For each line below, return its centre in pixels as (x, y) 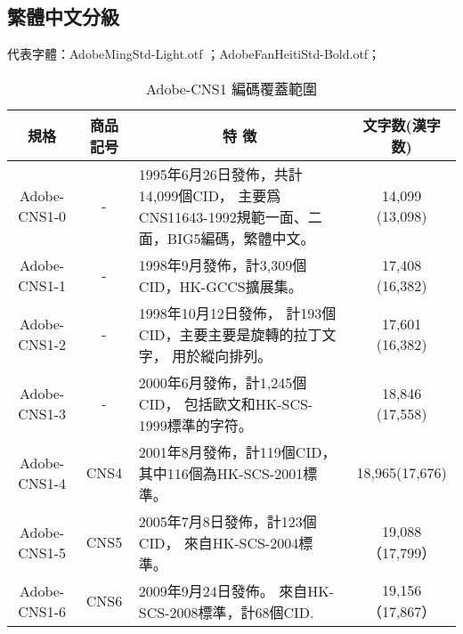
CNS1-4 (42, 483)
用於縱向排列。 (222, 355)
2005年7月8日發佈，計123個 (227, 521)
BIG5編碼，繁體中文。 (241, 238)
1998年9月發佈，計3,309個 (223, 264)
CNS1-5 (42, 552)
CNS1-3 (42, 413)
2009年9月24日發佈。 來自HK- (236, 590)
